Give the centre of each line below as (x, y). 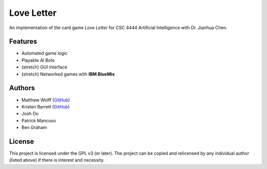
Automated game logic (44, 53)
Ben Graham (34, 128)
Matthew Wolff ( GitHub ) (46, 100)
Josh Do (30, 114)
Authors (22, 88)
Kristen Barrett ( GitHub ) (46, 106)
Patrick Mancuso (39, 120)
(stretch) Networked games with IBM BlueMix (68, 74)
